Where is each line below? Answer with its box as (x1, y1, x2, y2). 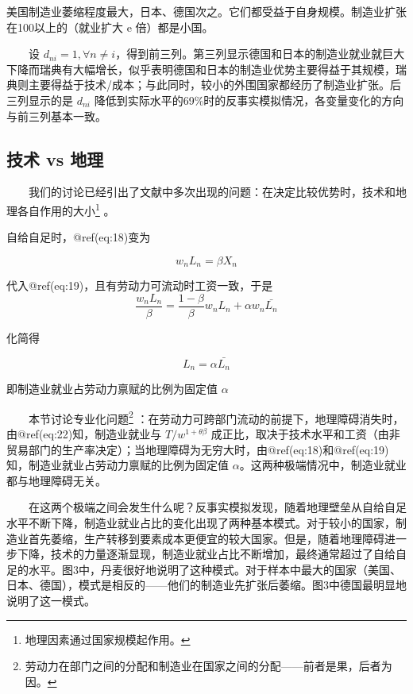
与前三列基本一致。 (6, 107, 106, 124)
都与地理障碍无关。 (6, 472, 106, 488)
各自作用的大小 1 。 (17, 199, 115, 218)
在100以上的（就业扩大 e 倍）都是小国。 (6, 18, 214, 35)
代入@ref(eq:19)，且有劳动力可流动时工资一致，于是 (6, 277, 273, 294)
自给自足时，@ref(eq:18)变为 (6, 229, 151, 245)
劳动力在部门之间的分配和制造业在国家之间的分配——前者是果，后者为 (25, 657, 392, 674)
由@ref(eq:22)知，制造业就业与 (6, 426, 162, 442)
